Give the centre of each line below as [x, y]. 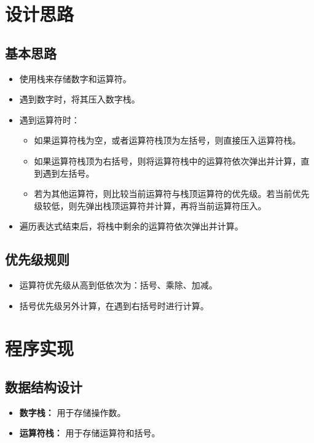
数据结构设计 [44, 387]
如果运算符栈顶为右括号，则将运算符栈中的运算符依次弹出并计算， [167, 160]
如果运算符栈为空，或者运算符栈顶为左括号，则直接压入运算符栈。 [167, 140]
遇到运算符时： [49, 119]
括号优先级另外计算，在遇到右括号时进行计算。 [114, 305]
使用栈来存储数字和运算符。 [75, 78]
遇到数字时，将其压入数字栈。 [80, 99]
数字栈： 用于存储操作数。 [73, 412]
